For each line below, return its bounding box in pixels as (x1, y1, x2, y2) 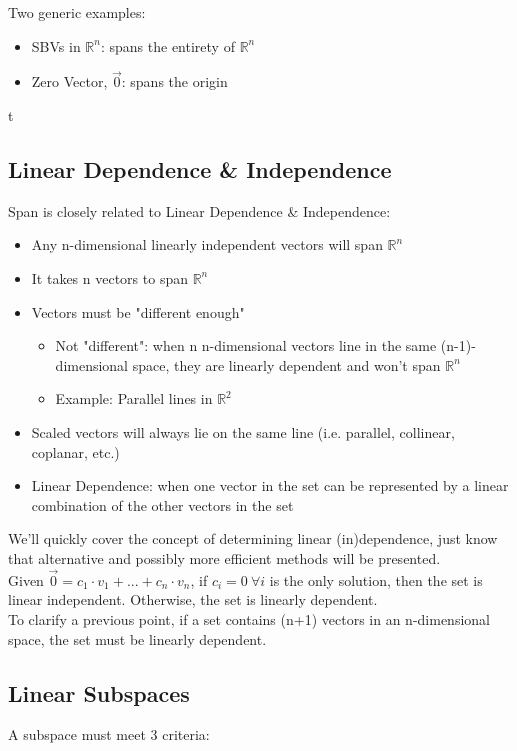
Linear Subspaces (8, 677, 190, 708)
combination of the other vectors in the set (31, 494, 294, 515)
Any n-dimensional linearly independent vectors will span (31, 234, 383, 255)
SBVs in (31, 35, 81, 56)
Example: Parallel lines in (55, 388, 213, 409)
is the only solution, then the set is (269, 569, 483, 590)
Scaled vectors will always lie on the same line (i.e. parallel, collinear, (31, 421, 455, 442)
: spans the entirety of (100, 35, 235, 56)
